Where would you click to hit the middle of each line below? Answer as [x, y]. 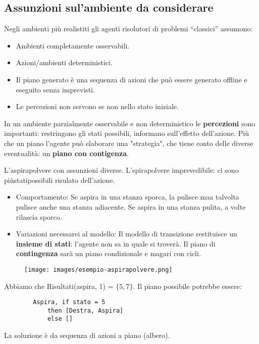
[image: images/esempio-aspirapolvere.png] [98, 269]
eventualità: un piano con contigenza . [66, 153]
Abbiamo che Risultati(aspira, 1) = [59, 286]
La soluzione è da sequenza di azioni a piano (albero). [87, 335]
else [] [60, 319]
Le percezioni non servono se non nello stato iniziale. [97, 106]
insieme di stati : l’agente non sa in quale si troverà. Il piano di [116, 243]
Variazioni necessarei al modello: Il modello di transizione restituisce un [126, 234]
